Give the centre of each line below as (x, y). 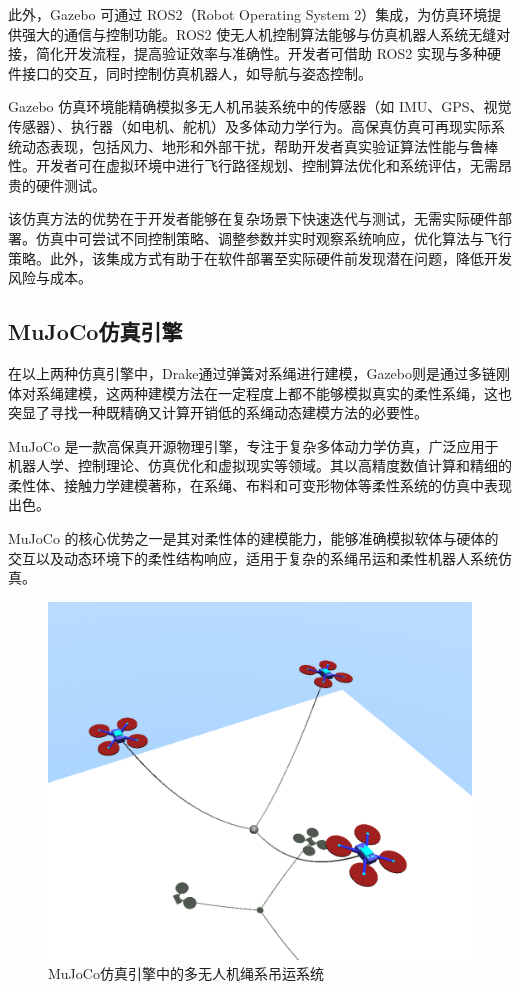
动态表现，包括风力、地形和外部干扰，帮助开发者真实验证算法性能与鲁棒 (259, 145)
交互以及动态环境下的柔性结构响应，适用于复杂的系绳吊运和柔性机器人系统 (253, 557)
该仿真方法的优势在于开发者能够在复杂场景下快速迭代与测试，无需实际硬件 (253, 218)
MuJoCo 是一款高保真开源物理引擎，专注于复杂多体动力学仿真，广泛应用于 (253, 445)
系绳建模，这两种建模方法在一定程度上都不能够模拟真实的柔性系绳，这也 (273, 392)
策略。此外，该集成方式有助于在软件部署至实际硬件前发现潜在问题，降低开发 (260, 257)
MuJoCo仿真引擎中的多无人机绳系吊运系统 (186, 973)
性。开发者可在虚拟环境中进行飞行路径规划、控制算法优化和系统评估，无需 (253, 165)
